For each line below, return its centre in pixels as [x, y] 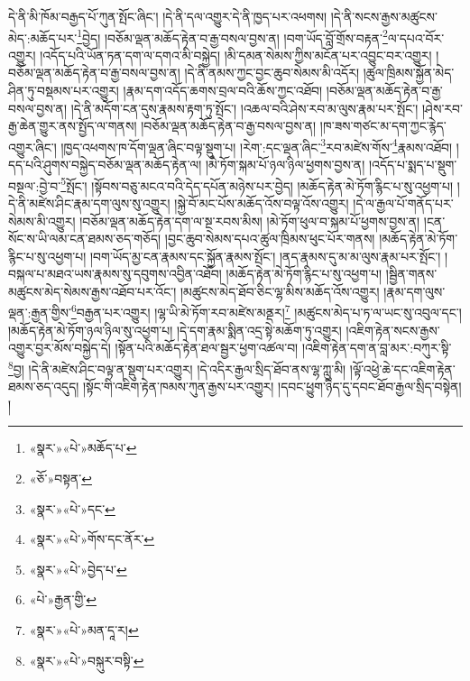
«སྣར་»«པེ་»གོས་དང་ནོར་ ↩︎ [92, 539]
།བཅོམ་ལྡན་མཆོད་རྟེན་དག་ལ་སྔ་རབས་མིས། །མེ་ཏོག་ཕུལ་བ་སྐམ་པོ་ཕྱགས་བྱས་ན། [250, 221]
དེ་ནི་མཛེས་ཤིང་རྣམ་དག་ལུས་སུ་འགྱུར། [89, 202]
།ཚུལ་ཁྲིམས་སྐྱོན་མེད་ [409, 73]
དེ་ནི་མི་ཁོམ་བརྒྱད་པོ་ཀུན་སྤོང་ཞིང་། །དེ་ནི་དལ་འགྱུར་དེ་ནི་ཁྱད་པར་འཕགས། [168, 16]
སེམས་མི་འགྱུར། [42, 221]
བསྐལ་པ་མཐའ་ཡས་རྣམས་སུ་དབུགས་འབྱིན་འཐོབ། [115, 274]
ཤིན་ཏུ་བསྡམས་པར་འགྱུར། [64, 91]
